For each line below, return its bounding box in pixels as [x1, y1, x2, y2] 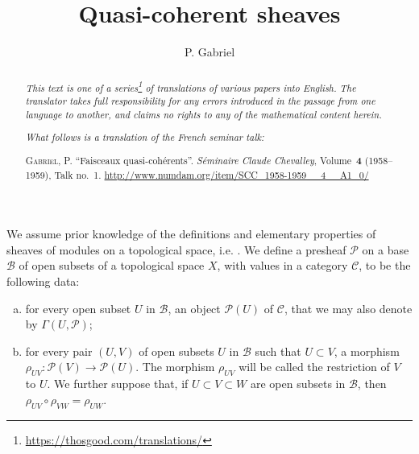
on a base [362, 241, 409, 258]
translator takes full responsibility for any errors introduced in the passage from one [25, 94, 375, 108]
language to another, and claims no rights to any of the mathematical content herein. [25, 107, 382, 121]
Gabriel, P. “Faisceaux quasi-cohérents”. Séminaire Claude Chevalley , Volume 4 [25, 153, 362, 167]
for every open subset [25, 299, 131, 316]
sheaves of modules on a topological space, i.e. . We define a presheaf [6, 241, 346, 258]
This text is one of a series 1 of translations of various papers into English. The [25, 78, 356, 94]
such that [255, 342, 301, 359]
